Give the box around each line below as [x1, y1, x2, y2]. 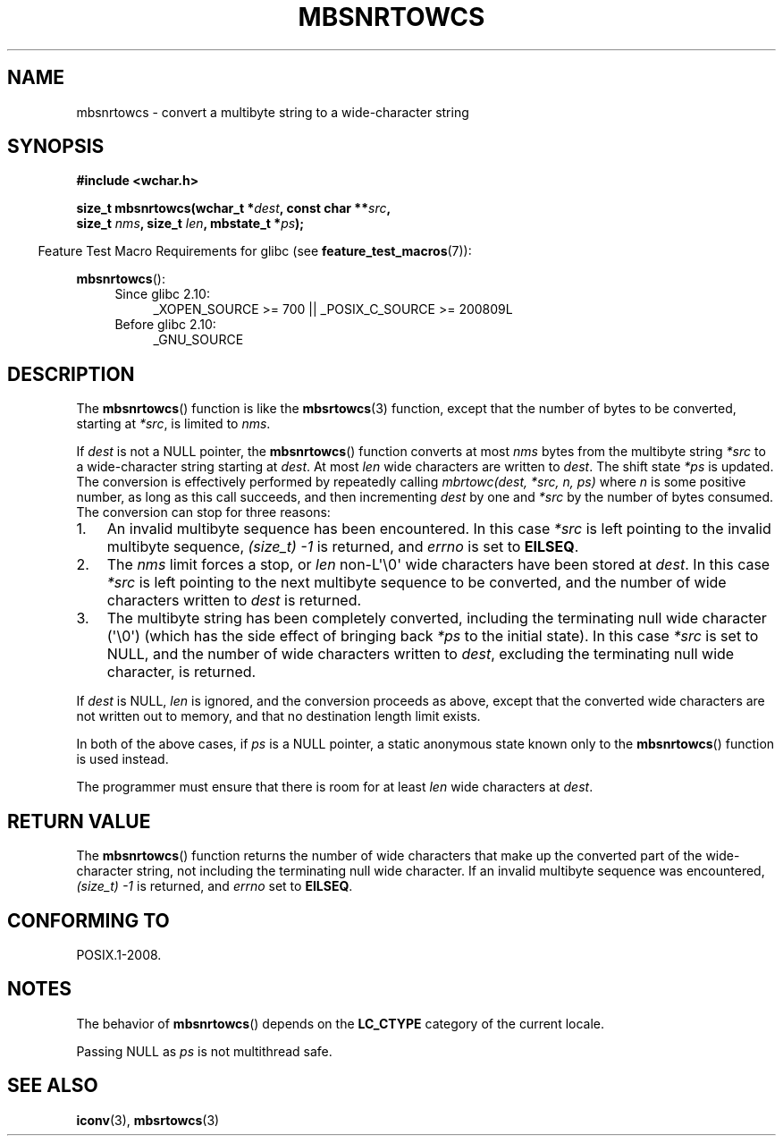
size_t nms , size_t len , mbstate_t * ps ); [76, 216, 305, 232]
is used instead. [76, 751, 169, 767]
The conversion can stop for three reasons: [76, 504, 331, 521]
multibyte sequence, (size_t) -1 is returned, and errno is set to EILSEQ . [106, 538, 579, 556]
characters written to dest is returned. [106, 591, 362, 610]
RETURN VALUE [7, 809, 151, 833]
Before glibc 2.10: [114, 317, 216, 333]
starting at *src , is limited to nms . [76, 416, 271, 432]
